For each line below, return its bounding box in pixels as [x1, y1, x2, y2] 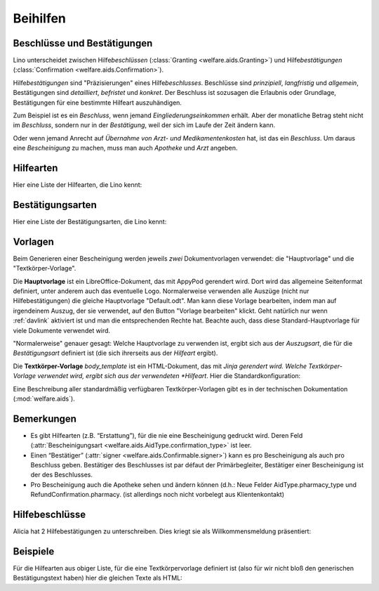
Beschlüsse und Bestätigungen [13, 37, 153, 49]
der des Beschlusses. [30, 471, 93, 479]
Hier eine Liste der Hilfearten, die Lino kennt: [13, 181, 142, 189]
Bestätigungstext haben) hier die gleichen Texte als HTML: [13, 573, 182, 583]
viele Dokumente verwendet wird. [13, 326, 111, 335]
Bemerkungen [13, 413, 77, 424]
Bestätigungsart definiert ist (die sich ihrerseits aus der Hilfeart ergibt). [13, 349, 218, 358]
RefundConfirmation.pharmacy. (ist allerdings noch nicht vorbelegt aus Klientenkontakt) [30, 491, 284, 499]
